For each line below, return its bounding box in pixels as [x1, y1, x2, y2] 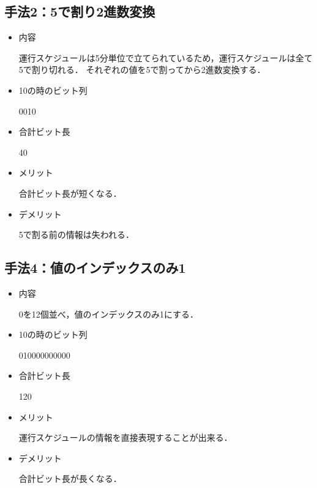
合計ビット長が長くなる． [18, 472, 122, 485]
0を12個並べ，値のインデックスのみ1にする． [18, 307, 199, 320]
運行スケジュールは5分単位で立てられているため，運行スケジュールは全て [18, 51, 313, 64]
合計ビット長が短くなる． [18, 186, 122, 199]
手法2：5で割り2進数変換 [4, 2, 155, 21]
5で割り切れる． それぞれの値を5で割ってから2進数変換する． [18, 63, 266, 76]
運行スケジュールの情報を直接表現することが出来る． [18, 431, 233, 444]
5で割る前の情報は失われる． [18, 228, 135, 241]
